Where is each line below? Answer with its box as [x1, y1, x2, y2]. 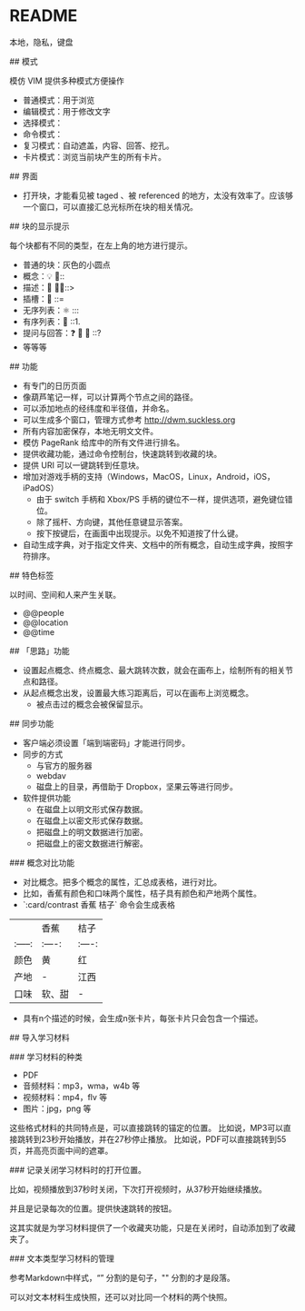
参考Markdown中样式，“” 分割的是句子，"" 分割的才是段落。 [9, 1272, 236, 1283]
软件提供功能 [22, 792, 71, 803]
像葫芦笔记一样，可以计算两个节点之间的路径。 [22, 392, 198, 402]
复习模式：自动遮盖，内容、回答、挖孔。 [22, 140, 174, 151]
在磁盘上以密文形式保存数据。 [35, 815, 148, 826]
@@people [22, 607, 65, 618]
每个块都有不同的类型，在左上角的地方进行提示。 [9, 240, 192, 251]
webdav [35, 770, 66, 781]
